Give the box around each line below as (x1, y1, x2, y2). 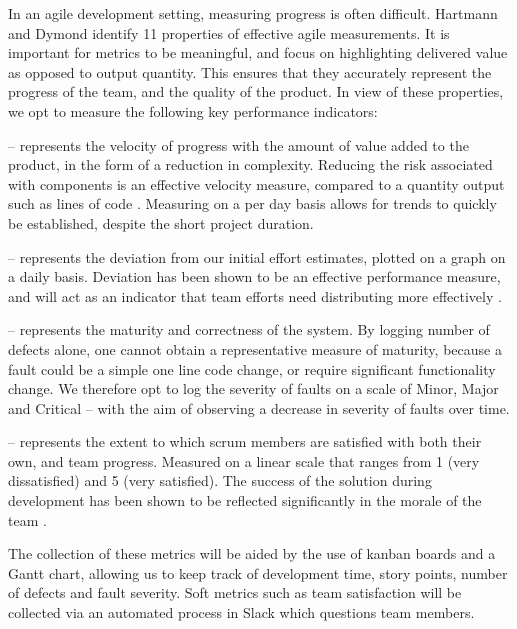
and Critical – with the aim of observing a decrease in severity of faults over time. (8, 397, 510, 418)
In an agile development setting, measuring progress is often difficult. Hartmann (8, 3, 498, 23)
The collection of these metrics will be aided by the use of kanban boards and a (8, 543, 496, 564)
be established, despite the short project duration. (8, 212, 314, 233)
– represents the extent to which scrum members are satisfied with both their (8, 431, 482, 452)
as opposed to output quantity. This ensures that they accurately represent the (8, 61, 492, 82)
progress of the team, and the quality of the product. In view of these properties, (8, 81, 504, 102)
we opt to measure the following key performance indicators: (8, 100, 378, 121)
